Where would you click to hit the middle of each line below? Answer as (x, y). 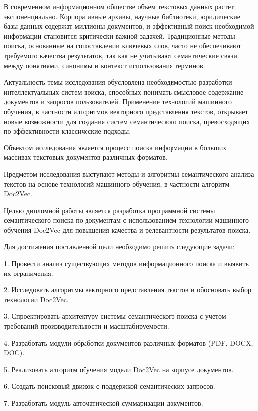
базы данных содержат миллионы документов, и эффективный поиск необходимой (129, 26)
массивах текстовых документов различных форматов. (86, 157)
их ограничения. (29, 273)
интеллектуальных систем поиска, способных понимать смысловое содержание (124, 91)
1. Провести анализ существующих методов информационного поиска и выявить (126, 263)
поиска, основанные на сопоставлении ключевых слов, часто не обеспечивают (123, 46)
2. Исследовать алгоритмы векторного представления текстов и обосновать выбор (128, 290)
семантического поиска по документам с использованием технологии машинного (127, 220)
